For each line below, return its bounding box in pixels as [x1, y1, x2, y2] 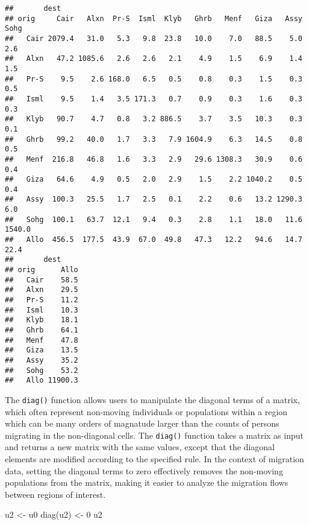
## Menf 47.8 [5, 336, 78, 345]
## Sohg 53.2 [5, 366, 78, 375]
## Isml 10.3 [5, 305, 78, 314]
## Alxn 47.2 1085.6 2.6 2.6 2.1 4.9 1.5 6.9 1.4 [5, 54, 302, 63]
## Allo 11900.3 [5, 376, 78, 385]
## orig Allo [5, 266, 78, 275]
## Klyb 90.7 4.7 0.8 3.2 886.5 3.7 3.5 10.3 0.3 [5, 115, 302, 124]
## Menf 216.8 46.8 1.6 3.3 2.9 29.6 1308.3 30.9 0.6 [5, 154, 302, 164]
